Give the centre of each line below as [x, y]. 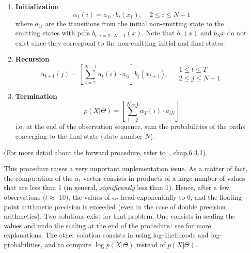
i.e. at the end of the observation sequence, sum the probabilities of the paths [130, 126]
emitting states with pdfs [53, 33]
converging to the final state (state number [79, 136]
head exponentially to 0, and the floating [181, 197]
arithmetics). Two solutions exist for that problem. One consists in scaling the [120, 216]
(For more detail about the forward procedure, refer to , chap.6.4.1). [106, 152]
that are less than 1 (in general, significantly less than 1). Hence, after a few [117, 187]
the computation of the [38, 178]
